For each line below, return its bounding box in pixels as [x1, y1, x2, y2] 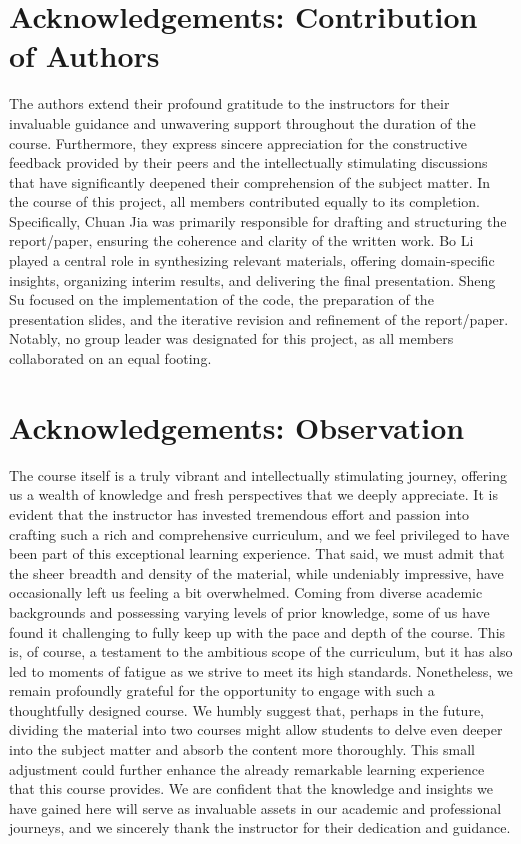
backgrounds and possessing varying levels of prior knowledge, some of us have [9, 601, 490, 622]
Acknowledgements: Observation [9, 406, 465, 447]
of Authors [9, 35, 160, 76]
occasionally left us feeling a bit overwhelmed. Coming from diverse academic [9, 582, 483, 603]
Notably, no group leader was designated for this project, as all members [9, 328, 454, 349]
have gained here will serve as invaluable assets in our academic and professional [9, 797, 502, 818]
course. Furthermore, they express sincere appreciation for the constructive [9, 132, 467, 153]
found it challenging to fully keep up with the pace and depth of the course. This [9, 621, 506, 642]
